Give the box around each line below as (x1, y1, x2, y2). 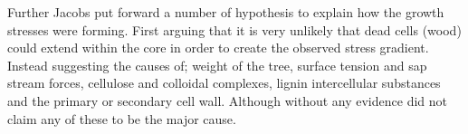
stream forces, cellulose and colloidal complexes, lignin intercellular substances (7, 73, 441, 92)
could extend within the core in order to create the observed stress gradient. (7, 38, 429, 57)
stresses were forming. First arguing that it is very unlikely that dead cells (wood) (7, 20, 462, 39)
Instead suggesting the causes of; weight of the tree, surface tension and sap (7, 55, 427, 74)
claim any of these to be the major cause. (7, 109, 236, 128)
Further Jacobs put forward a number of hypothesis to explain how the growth (7, 3, 444, 21)
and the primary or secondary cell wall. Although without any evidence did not (7, 91, 447, 110)
